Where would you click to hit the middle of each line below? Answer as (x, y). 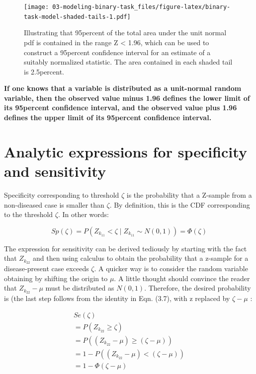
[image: (37, 7)
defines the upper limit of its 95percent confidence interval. (108, 117)
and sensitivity (55, 171)
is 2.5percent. (44, 71)
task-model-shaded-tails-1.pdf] (77, 17)
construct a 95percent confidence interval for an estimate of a (117, 52)
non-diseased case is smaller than (54, 204)
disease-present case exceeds (46, 268)
